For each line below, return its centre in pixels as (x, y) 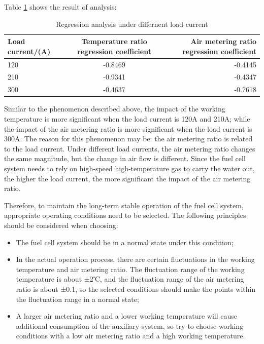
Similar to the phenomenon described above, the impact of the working (115, 109)
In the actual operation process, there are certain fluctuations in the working (135, 259)
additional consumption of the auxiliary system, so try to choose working (130, 326)
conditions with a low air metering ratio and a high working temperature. (130, 336)
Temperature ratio (114, 41)
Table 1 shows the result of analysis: (60, 7)
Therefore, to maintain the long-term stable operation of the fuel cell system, (124, 205)
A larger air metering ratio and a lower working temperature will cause (126, 316)
